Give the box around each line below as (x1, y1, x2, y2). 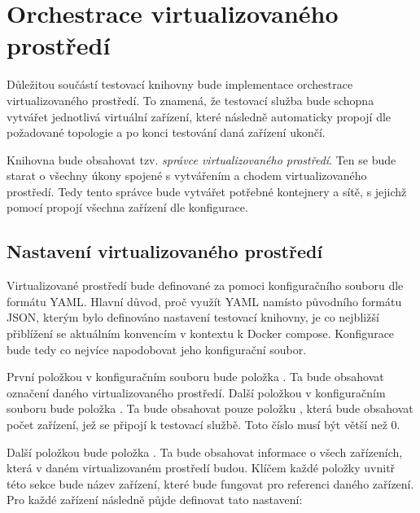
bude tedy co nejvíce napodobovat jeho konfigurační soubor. (7, 340, 307, 357)
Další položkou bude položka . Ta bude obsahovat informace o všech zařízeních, (7, 443, 403, 460)
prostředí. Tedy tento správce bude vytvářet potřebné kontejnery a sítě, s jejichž (7, 182, 407, 199)
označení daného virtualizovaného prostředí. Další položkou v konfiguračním (7, 384, 386, 401)
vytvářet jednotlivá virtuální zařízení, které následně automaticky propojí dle (7, 107, 392, 125)
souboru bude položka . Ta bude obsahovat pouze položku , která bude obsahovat (7, 400, 413, 417)
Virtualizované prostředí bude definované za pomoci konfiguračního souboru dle (7, 277, 404, 294)
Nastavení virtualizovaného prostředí (7, 239, 323, 264)
